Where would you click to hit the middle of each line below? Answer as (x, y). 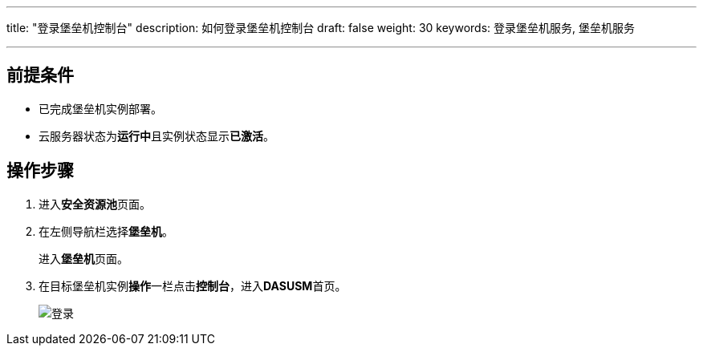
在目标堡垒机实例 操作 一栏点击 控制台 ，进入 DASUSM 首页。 (193, 285)
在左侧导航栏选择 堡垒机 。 (106, 231)
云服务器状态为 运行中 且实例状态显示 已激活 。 (156, 136)
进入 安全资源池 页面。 (95, 204)
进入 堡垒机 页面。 (83, 258)
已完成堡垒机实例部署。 (100, 108)
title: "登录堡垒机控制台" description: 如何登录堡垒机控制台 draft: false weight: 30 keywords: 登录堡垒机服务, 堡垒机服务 (321, 28)
